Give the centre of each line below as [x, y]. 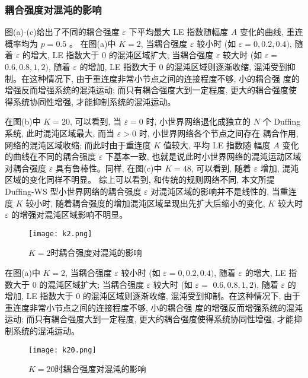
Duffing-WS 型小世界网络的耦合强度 [73, 191]
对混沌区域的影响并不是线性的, [210, 191]
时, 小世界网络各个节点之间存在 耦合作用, [219, 133]
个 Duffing [282, 121]
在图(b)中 [23, 121]
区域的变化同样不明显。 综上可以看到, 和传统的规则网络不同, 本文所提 [140, 180]
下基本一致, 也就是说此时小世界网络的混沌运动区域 [203, 156]
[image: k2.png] [60, 234]
